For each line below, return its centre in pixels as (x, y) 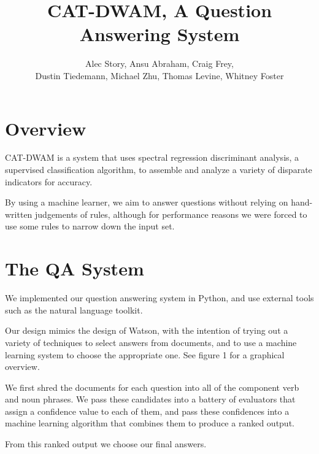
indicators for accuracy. (49, 181)
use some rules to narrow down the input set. (90, 226)
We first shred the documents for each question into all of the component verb (152, 387)
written (19, 214)
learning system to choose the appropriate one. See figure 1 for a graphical (145, 354)
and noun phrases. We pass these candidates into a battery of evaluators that (150, 399)
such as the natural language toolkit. (74, 310)
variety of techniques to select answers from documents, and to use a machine (151, 342)
